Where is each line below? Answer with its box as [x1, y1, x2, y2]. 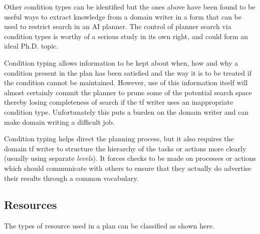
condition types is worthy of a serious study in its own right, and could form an [4, 31, 248, 41]
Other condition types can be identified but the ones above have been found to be [4, 2, 255, 12]
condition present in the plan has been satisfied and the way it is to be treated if [4, 67, 251, 78]
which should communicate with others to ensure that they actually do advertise [4, 162, 251, 173]
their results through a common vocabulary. [4, 172, 139, 183]
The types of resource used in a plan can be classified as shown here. [4, 220, 214, 231]
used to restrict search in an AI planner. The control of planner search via [4, 21, 231, 32]
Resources [4, 197, 57, 212]
